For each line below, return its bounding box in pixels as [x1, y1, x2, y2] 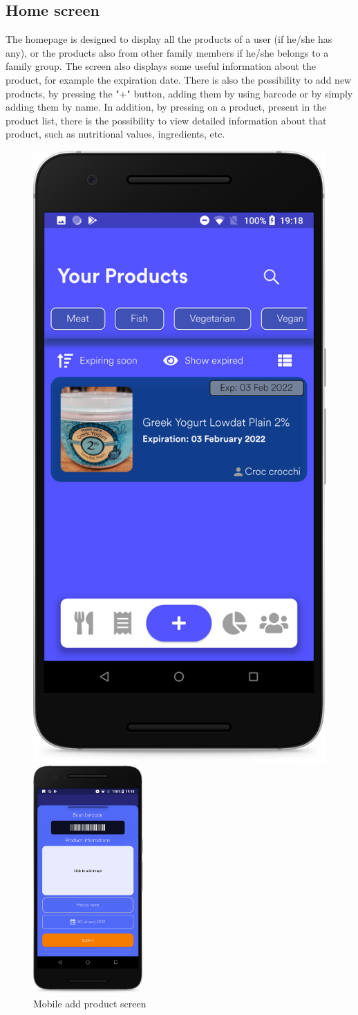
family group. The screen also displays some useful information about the [6, 59, 316, 73]
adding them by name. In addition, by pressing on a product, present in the [6, 100, 327, 114]
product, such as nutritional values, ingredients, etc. [6, 127, 225, 141]
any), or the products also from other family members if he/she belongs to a [6, 45, 329, 59]
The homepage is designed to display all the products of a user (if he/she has [6, 32, 332, 46]
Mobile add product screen [33, 996, 147, 1011]
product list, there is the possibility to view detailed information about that [6, 113, 327, 127]
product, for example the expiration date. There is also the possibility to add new [6, 72, 352, 86]
